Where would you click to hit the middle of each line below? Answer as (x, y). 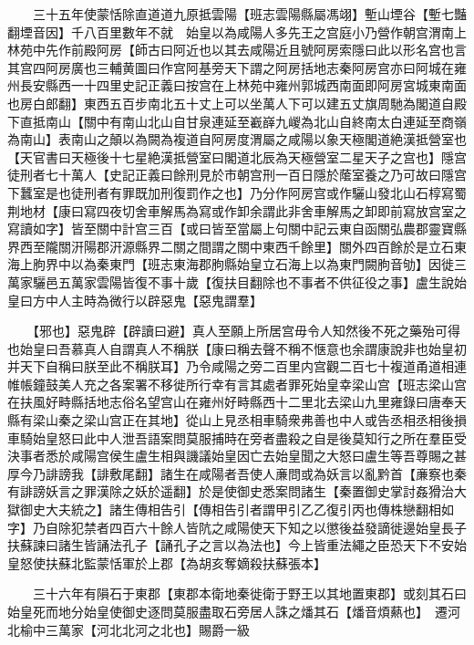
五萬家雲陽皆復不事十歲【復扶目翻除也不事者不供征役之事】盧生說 (256, 281)
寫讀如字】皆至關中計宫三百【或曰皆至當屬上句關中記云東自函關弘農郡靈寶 (231, 229)
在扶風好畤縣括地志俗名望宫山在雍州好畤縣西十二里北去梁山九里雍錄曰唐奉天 (237, 402)
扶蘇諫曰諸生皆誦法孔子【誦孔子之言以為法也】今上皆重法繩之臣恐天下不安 (231, 545)
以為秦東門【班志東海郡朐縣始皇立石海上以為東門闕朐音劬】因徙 (262, 264)
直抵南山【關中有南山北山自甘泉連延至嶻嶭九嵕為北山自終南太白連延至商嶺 (243, 121)
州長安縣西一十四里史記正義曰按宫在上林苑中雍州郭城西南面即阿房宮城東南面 (237, 85)
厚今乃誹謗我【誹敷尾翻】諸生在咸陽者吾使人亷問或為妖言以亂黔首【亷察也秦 (237, 473)
